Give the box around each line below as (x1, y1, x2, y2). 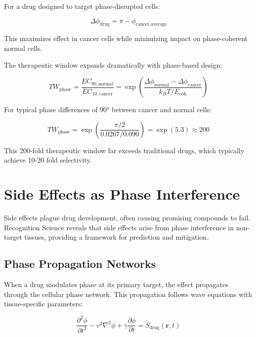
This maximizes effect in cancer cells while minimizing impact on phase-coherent (4, 33, 248, 43)
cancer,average (135, 22, 167, 27)
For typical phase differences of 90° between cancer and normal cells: (4, 104, 212, 115)
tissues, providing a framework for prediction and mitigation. (24, 232, 209, 242)
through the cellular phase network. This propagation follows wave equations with (4, 289, 253, 299)
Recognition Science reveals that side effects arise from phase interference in (4, 222, 234, 232)
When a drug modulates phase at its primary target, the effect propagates (4, 279, 228, 290)
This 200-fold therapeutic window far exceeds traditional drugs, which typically (4, 145, 245, 155)
